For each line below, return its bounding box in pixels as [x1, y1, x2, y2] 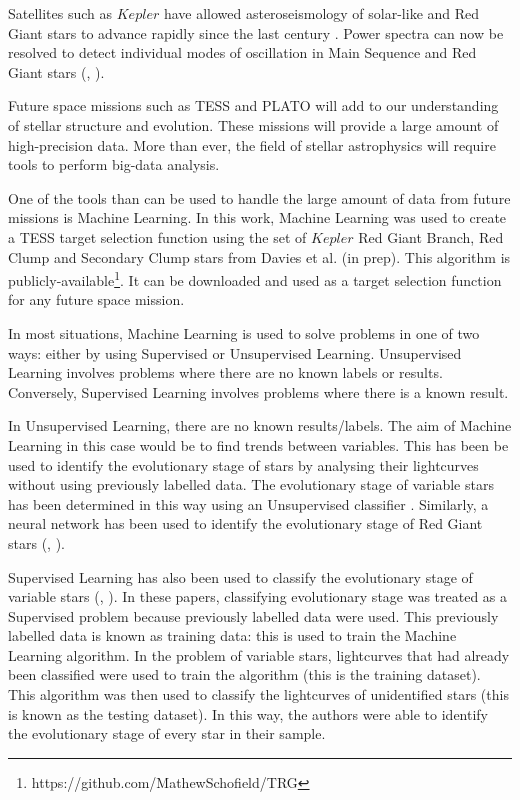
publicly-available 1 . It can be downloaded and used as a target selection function [8, 267, 502, 290]
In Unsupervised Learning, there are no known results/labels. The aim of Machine [8, 415, 512, 436]
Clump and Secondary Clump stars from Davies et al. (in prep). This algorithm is [8, 246, 511, 267]
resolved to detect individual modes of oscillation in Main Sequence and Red [8, 42, 477, 63]
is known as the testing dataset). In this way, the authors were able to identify [8, 703, 489, 724]
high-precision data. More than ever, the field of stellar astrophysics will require [8, 134, 496, 155]
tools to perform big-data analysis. [8, 154, 220, 175]
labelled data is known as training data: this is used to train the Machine [8, 625, 457, 646]
